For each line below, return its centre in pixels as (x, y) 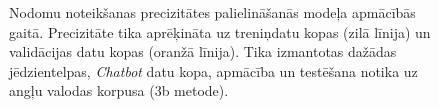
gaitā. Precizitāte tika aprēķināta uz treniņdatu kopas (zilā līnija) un (220, 31)
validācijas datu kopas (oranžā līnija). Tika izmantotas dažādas (203, 51)
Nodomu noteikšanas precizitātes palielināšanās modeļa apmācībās (212, 12)
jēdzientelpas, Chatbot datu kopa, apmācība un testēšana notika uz (213, 70)
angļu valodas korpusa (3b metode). (119, 90)
